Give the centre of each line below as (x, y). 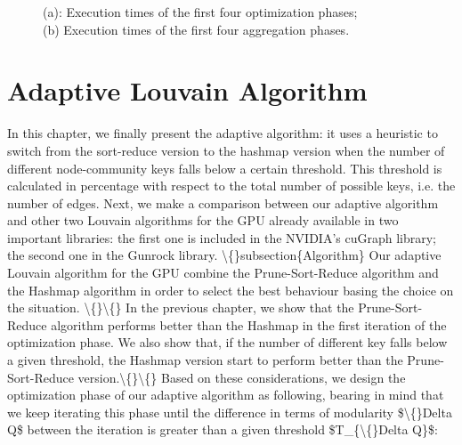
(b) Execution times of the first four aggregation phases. (196, 29)
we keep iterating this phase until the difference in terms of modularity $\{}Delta (230, 412)
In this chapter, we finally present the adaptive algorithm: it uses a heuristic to (223, 133)
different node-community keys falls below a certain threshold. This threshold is (225, 168)
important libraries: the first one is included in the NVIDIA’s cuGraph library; (222, 237)
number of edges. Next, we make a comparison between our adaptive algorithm (223, 202)
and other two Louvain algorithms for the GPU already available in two (203, 220)
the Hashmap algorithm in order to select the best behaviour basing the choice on (231, 290)
